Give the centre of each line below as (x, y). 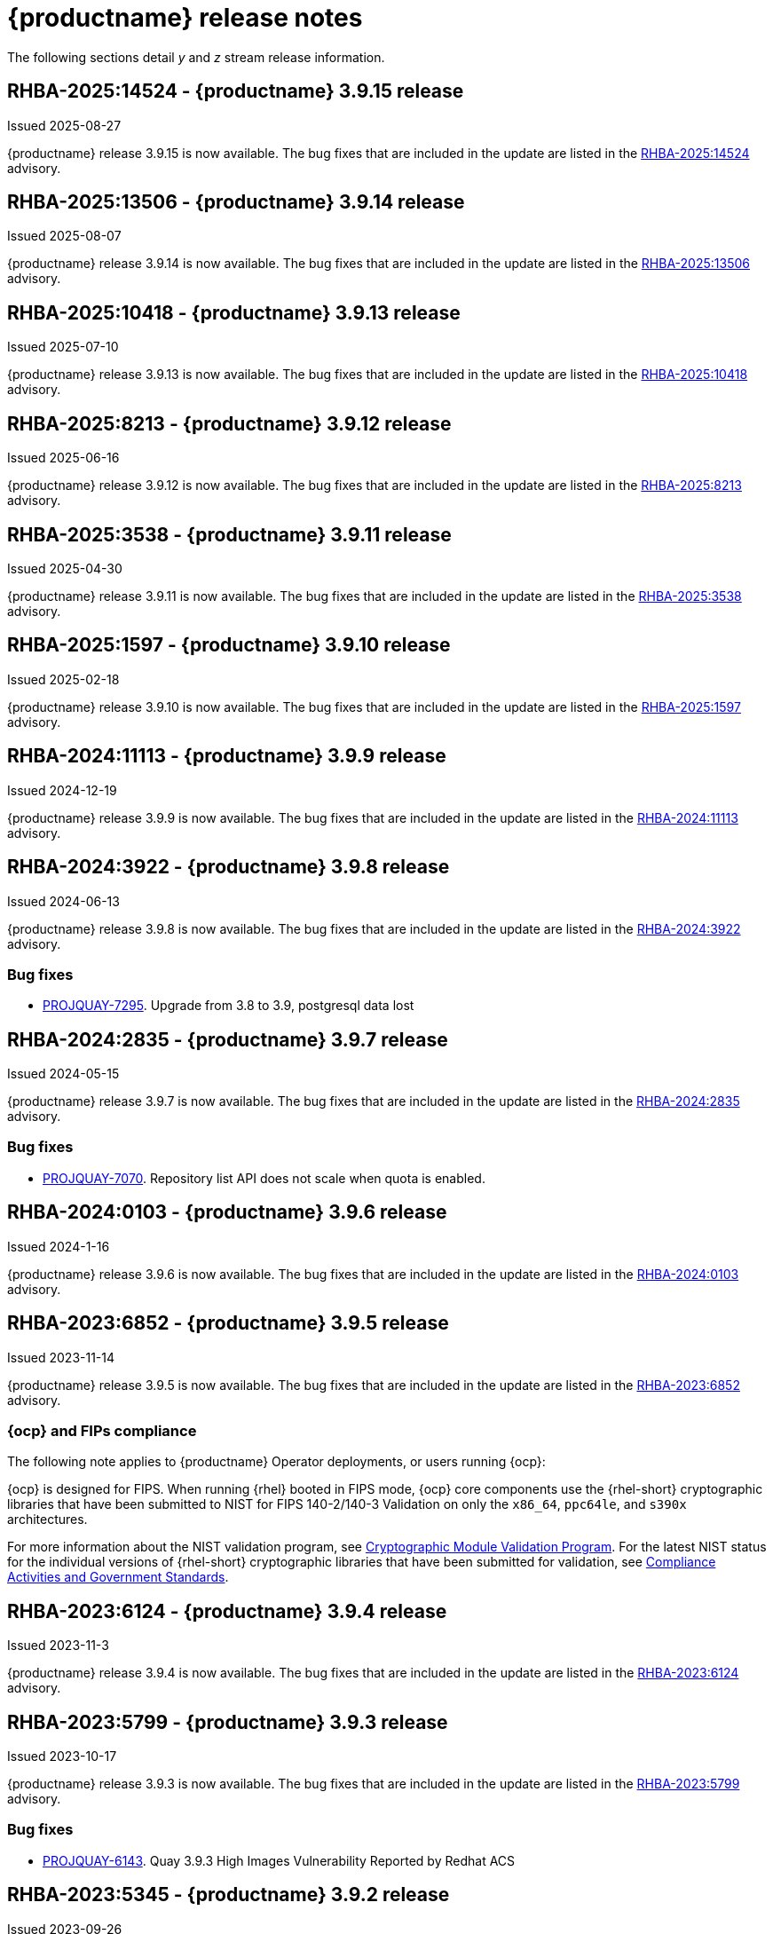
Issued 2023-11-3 (58, 1646)
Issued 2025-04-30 (65, 568)
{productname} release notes (185, 18)
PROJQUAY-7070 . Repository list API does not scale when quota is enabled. (264, 1178)
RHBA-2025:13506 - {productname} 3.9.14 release (236, 202)
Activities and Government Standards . (118, 1577)
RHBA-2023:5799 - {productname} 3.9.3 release (228, 1722)
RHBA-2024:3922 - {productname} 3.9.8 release (229, 867)
